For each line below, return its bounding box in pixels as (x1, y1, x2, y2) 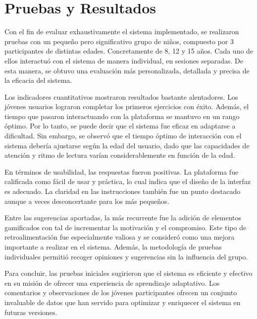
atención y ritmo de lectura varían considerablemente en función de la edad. (4, 150, 235, 160)
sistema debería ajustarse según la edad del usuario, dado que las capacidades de (4, 140, 250, 150)
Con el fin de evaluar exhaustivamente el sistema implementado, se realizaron (4, 26, 239, 37)
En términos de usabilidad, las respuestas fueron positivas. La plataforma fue (4, 166, 239, 177)
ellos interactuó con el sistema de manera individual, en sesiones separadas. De (4, 55, 243, 65)
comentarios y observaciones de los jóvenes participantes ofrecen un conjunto (4, 287, 237, 298)
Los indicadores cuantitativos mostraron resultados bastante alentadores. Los (4, 91, 238, 102)
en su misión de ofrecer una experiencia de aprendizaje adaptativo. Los (4, 277, 220, 288)
